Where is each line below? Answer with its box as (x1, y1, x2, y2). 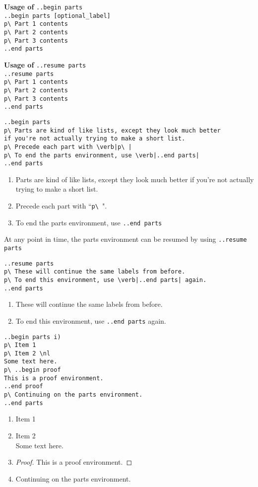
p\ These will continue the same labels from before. (4, 268, 186, 276)
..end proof (4, 383, 43, 390)
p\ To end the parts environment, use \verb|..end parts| (4, 151, 199, 159)
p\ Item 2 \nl (4, 349, 51, 357)
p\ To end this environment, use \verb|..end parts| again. (4, 276, 207, 283)
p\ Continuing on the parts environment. (4, 391, 143, 399)
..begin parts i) (4, 333, 61, 341)
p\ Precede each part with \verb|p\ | (4, 143, 132, 150)
